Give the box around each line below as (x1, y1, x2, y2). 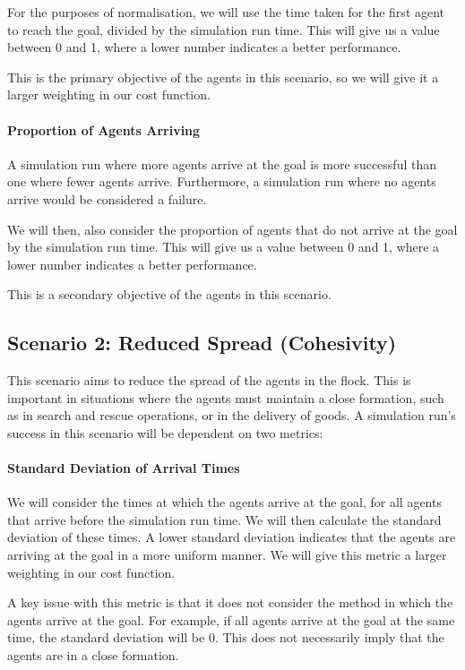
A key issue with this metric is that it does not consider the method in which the (7, 593, 453, 612)
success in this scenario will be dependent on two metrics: (7, 423, 323, 442)
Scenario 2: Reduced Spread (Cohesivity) (7, 329, 397, 356)
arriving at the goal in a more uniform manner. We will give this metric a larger (7, 545, 447, 564)
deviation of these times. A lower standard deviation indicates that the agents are (7, 528, 456, 546)
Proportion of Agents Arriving (7, 120, 201, 139)
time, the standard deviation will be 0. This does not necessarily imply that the (7, 628, 444, 647)
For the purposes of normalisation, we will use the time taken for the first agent (7, 3, 445, 21)
